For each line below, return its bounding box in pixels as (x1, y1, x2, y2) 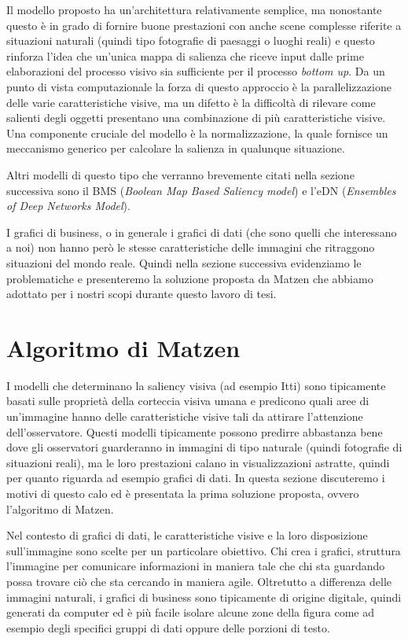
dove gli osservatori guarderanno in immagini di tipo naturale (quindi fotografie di (6, 439, 402, 455)
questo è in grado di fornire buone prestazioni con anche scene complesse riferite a (6, 17, 402, 33)
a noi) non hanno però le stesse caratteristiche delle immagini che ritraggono (6, 239, 375, 256)
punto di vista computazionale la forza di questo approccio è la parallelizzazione (6, 78, 391, 94)
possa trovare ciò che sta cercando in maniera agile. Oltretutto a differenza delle (6, 573, 392, 589)
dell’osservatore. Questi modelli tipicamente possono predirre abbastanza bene (6, 423, 383, 440)
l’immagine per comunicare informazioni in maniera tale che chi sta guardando (6, 558, 385, 574)
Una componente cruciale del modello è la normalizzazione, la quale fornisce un (6, 124, 388, 141)
